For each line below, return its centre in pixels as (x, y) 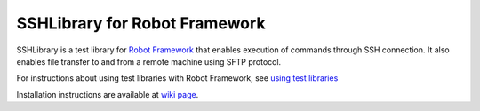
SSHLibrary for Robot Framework (141, 23)
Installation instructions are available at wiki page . (108, 94)
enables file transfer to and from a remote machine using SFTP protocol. (149, 61)
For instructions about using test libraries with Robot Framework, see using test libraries (177, 78)
